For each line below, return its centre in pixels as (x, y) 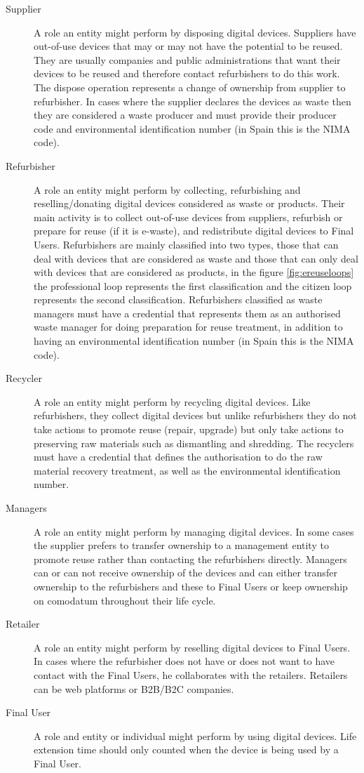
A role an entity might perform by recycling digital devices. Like (172, 401)
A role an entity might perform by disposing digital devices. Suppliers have (195, 32)
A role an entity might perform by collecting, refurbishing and (167, 189)
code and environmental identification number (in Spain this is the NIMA (192, 128)
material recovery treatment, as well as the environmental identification (187, 470)
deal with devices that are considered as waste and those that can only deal (196, 258)
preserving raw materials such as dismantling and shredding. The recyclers (194, 443)
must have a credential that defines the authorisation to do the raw (178, 457)
